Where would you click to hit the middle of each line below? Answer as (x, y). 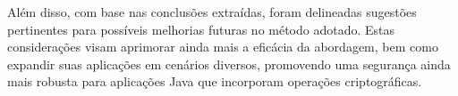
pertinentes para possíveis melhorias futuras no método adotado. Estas (201, 29)
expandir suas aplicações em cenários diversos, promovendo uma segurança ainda (229, 64)
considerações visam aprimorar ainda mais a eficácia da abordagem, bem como (223, 47)
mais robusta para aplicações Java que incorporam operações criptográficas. (215, 81)
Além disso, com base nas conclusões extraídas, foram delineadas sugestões (212, 12)
